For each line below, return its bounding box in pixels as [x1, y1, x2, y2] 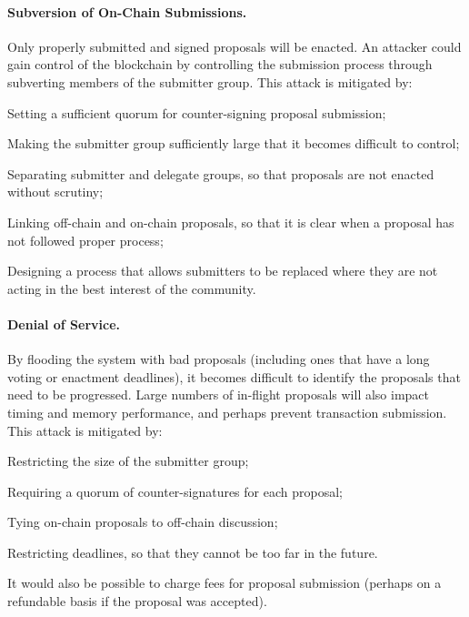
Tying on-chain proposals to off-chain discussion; [7, 512, 278, 531]
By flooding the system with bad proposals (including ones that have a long [7, 349, 430, 369]
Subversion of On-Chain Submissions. [7, 2, 247, 21]
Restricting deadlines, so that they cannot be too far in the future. [7, 542, 378, 561]
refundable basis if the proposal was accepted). [7, 592, 267, 611]
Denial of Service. [7, 314, 121, 333]
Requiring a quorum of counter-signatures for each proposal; [7, 481, 343, 501]
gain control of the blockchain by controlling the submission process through [7, 55, 433, 74]
